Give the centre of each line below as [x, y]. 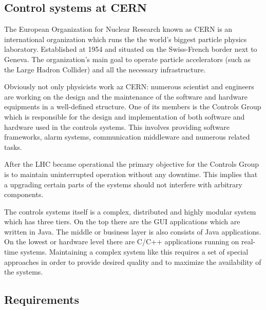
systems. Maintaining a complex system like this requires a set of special [134, 252]
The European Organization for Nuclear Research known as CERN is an [118, 29]
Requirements [42, 299]
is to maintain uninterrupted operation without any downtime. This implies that [131, 174]
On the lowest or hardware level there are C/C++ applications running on [122, 241]
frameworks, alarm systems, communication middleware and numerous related [127, 137]
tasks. [13, 147]
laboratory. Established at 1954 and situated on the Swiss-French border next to [131, 49]
